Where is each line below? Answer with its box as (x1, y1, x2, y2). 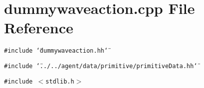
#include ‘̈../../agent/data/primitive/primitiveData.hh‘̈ (4, 62, 197, 70)
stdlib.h (45, 78, 74, 85)
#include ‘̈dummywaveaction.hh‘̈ (4, 47, 108, 55)
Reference (4, 17, 73, 38)
